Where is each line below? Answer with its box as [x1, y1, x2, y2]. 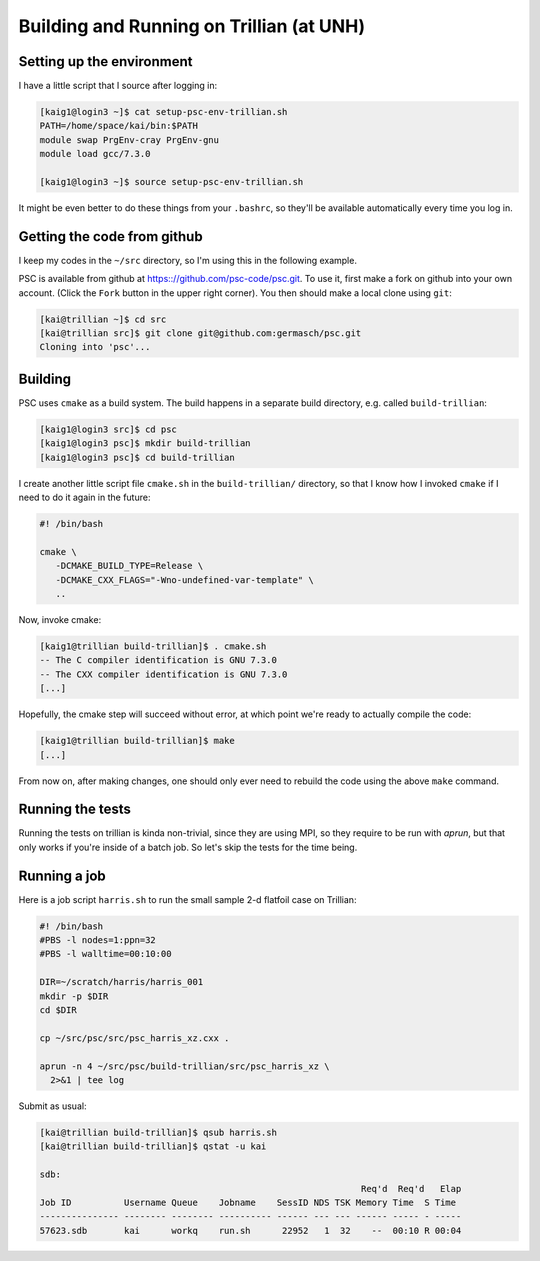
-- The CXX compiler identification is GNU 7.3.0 [39, 668, 288, 680]
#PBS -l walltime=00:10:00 [39, 948, 172, 960]
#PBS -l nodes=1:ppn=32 [39, 935, 157, 946]
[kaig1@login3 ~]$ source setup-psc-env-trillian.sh [39, 176, 304, 187]
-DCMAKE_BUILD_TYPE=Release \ [55, 560, 204, 572]
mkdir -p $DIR [39, 990, 109, 1002]
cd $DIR [39, 1005, 77, 1016]
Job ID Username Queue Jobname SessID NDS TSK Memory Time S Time [39, 1196, 457, 1208]
